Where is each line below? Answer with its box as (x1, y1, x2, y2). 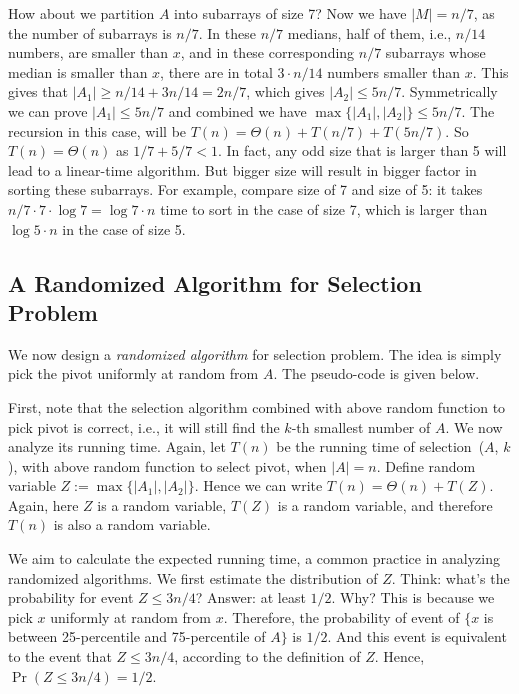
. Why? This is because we (331, 587, 495, 608)
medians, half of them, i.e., (287, 22, 452, 43)
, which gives (246, 81, 325, 102)
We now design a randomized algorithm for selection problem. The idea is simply (8, 343, 502, 364)
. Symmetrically (401, 81, 498, 102)
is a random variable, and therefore (277, 494, 493, 515)
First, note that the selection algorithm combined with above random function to (8, 396, 506, 417)
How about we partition (8, 3, 155, 23)
